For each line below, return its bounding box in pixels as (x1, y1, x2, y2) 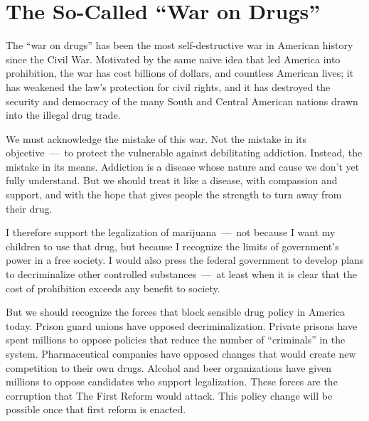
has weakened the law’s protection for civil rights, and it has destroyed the (6, 79, 331, 94)
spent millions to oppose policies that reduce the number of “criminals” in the (6, 332, 346, 347)
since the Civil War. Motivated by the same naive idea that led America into (6, 51, 341, 66)
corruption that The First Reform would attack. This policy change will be (6, 388, 333, 403)
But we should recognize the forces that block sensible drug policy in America (6, 304, 346, 319)
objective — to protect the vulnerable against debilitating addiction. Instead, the (6, 145, 363, 160)
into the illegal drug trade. (6, 107, 121, 122)
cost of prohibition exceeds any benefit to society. (6, 280, 220, 295)
